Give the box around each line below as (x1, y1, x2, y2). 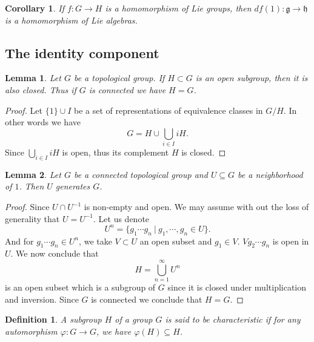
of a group (115, 313, 153, 326)
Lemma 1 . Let (5, 71, 61, 84)
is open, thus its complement (62, 146, 169, 159)
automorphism (5, 324, 58, 337)
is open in (272, 234, 309, 247)
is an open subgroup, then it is (195, 71, 308, 84)
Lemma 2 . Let (5, 168, 61, 180)
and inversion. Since (5, 292, 79, 305)
